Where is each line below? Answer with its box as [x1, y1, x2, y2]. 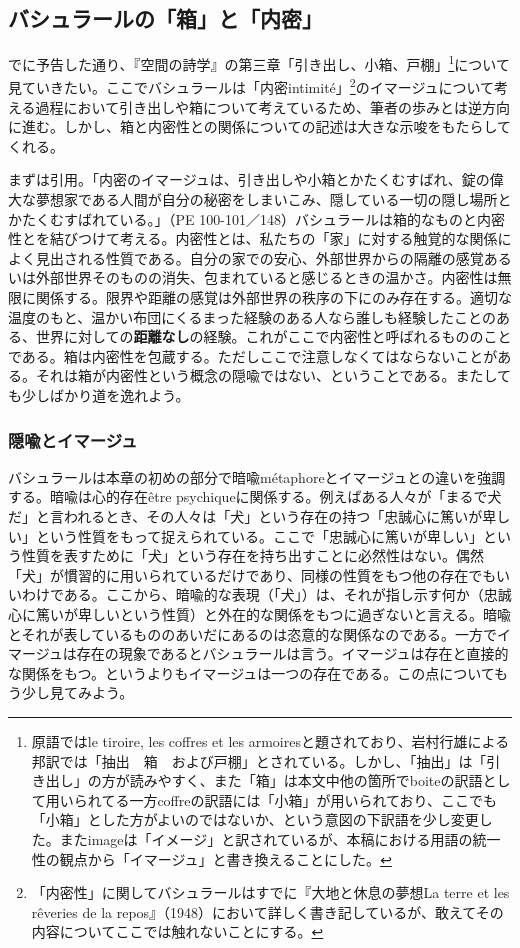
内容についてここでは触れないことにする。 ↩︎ [31, 921, 324, 942]
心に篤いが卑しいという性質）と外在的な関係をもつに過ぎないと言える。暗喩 [8, 603, 512, 624]
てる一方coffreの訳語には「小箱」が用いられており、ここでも [101, 789, 498, 810]
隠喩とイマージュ [8, 427, 138, 452]
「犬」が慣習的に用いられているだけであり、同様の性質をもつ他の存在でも [8, 564, 497, 585]
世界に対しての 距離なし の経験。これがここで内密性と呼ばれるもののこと [35, 326, 512, 347]
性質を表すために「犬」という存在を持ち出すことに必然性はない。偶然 [21, 545, 484, 566]
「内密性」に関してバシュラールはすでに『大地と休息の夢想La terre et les [31, 882, 510, 903]
